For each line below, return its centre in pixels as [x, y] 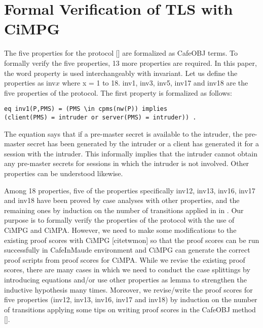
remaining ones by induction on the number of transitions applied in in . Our [124, 210]
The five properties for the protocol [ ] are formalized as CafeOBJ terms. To [121, 53]
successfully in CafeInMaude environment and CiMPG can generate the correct [127, 250]
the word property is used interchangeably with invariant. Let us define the [121, 73]
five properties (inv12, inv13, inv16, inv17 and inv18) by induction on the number [131, 299]
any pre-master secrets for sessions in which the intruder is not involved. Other [127, 163]
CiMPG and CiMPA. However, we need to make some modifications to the [120, 230]
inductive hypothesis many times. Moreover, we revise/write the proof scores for [128, 289]
